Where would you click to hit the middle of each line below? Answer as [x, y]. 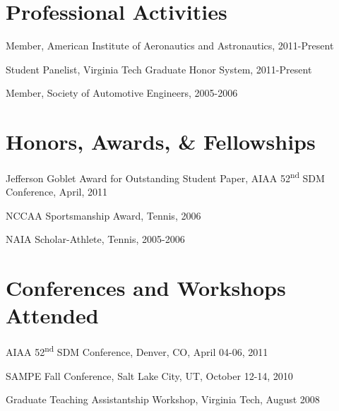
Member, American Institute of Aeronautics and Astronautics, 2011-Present [170, 46]
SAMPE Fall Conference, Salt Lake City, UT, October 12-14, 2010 [149, 375]
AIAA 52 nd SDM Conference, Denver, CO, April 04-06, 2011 [137, 351]
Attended [52, 315]
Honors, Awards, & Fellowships [161, 142]
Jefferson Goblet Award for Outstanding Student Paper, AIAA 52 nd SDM [165, 177]
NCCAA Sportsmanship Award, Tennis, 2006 [103, 215]
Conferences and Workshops [146, 288]
